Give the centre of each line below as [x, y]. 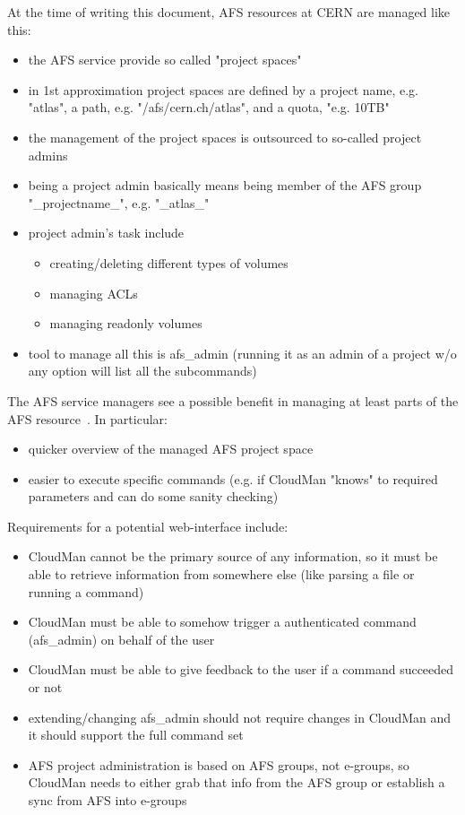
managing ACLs [94, 293]
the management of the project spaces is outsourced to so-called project [225, 137]
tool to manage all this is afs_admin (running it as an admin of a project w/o [242, 353]
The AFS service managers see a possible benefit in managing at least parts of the [233, 400]
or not [45, 687]
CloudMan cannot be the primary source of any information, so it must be [233, 556]
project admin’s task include [106, 233]
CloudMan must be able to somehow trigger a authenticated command [222, 622]
